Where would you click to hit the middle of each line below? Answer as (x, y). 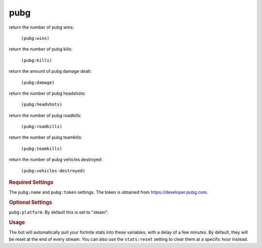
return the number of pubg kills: (41, 49)
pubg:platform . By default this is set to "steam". (59, 212)
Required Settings (31, 182)
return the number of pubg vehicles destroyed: (56, 160)
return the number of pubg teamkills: (46, 137)
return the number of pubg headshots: (47, 93)
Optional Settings (31, 202)
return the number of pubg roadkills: (45, 115)
